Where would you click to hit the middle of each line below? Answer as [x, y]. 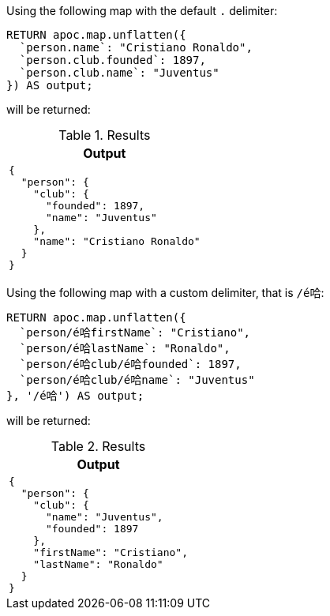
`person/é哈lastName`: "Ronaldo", [125, 348]
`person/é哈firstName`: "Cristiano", [135, 332]
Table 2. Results [98, 446]
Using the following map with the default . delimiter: [142, 11]
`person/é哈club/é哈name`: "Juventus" [137, 380]
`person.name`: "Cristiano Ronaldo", [136, 47]
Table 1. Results [105, 135]
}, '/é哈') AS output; [75, 396]
